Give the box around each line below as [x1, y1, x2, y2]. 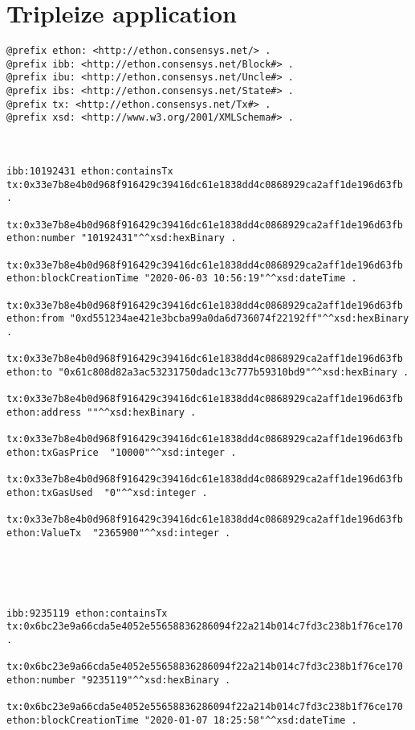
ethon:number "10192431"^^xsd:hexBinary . [6, 232, 237, 244]
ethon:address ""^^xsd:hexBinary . [6, 406, 197, 418]
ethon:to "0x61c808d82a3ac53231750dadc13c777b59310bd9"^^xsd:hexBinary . [6, 366, 409, 378]
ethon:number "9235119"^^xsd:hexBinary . [6, 674, 231, 686]
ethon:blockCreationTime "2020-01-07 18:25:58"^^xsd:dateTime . [6, 714, 357, 726]
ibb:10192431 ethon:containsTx [6, 166, 173, 178]
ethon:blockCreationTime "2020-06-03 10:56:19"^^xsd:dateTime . [6, 273, 357, 285]
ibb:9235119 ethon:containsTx [6, 607, 168, 619]
